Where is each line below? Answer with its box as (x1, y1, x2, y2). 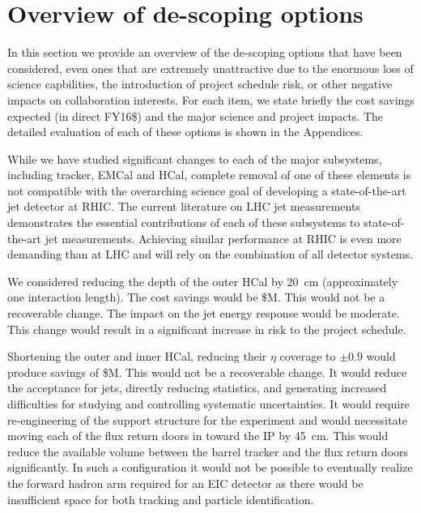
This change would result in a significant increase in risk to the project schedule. (7, 320, 406, 337)
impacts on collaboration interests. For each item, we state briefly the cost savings (7, 91, 415, 108)
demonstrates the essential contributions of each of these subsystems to (7, 214, 360, 231)
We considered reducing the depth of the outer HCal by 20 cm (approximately (7, 272, 398, 289)
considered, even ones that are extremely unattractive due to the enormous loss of (7, 59, 414, 76)
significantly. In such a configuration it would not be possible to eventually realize (7, 459, 413, 476)
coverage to (279, 348, 336, 365)
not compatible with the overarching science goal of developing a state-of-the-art (7, 182, 406, 199)
